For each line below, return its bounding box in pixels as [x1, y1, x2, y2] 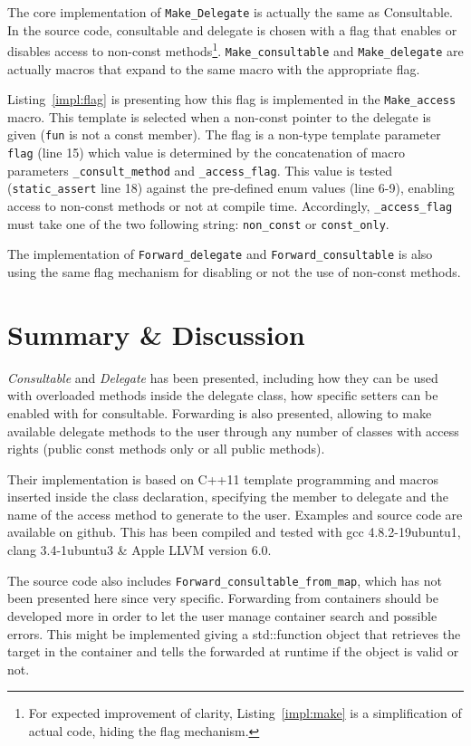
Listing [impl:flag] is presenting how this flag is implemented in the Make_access [7, 90, 457, 109]
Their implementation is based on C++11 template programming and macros [7, 469, 438, 488]
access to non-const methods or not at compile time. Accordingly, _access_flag [7, 196, 453, 215]
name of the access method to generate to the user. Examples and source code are [7, 504, 463, 523]
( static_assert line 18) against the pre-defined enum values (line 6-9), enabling [7, 178, 455, 197]
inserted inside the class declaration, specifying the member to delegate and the [7, 487, 448, 506]
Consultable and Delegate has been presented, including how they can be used [7, 368, 438, 387]
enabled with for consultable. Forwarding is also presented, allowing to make [7, 403, 432, 422]
